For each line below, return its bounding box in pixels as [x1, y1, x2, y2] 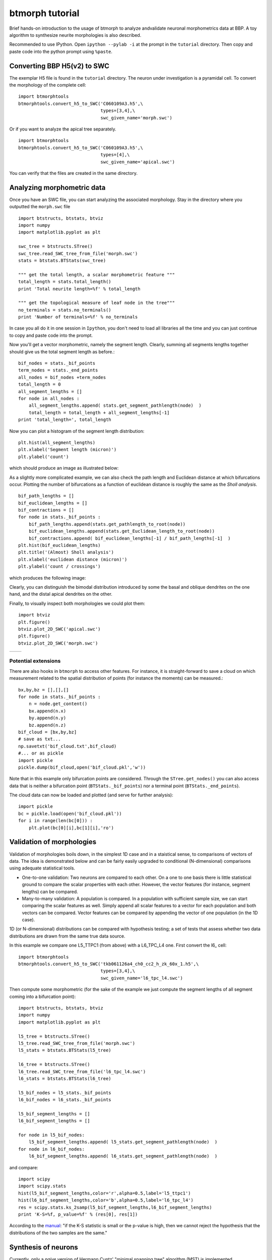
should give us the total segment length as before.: [9, 348, 115, 355]
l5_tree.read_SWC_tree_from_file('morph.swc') [18, 1040, 135, 1046]
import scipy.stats [18, 1183, 66, 1189]
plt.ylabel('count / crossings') [18, 563, 101, 570]
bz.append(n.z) [28, 722, 66, 728]
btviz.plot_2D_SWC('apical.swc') [18, 626, 101, 632]
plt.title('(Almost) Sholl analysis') [18, 549, 114, 555]
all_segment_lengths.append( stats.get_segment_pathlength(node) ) [28, 403, 201, 408]
